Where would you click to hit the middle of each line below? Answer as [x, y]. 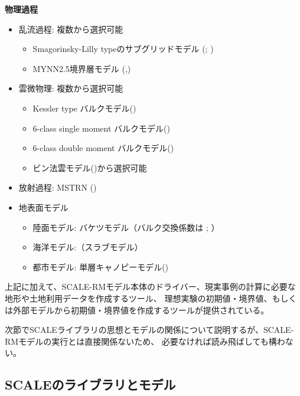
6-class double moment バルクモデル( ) [103, 148]
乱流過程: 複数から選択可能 [71, 29]
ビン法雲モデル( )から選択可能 [90, 167]
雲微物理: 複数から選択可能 [71, 88]
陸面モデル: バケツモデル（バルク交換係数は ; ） [126, 227]
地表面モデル [43, 207]
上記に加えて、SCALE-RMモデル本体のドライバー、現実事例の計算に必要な [150, 287]
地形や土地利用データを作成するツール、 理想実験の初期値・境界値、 [138, 298]
